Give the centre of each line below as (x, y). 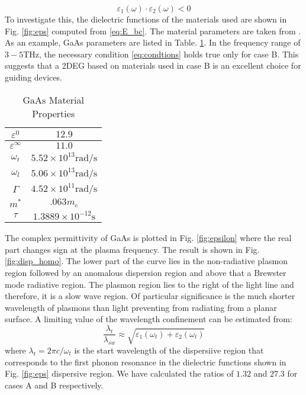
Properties (54, 113)
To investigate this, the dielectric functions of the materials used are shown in (146, 19)
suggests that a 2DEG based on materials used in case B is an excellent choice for (153, 65)
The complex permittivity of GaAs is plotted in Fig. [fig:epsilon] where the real (148, 238)
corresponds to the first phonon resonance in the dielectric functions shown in (146, 362)
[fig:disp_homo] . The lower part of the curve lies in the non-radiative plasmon (146, 261)
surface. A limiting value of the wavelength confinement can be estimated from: (149, 319)
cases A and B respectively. (54, 385)
